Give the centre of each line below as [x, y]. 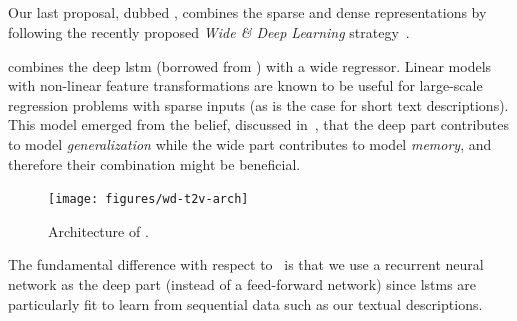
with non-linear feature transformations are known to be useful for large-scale [245, 85]
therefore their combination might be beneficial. [154, 163]
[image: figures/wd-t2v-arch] [148, 199]
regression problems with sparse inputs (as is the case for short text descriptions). [258, 104]
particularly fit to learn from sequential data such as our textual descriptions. [245, 303]
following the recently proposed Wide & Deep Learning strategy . [209, 31]
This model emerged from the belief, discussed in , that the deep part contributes [259, 124]
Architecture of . [98, 230]
